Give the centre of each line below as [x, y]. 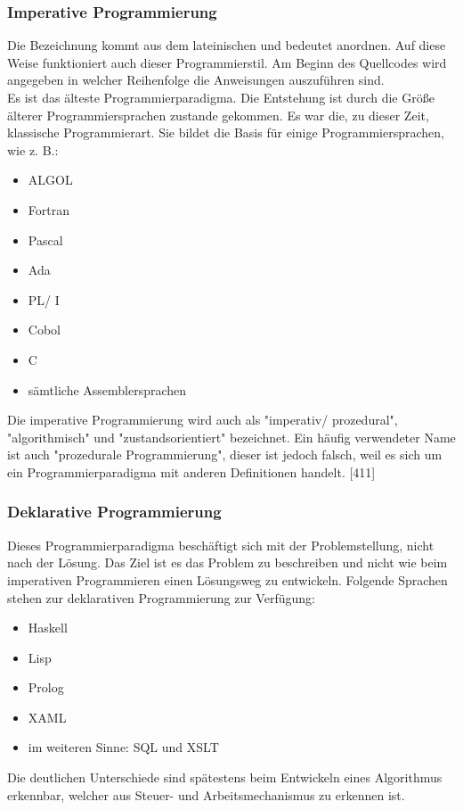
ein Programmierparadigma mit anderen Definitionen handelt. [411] [191, 471]
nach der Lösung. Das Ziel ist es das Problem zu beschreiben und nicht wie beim [227, 562]
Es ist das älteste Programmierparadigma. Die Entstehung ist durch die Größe [221, 97]
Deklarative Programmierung [114, 512]
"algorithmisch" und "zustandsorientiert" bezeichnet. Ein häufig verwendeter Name [231, 437]
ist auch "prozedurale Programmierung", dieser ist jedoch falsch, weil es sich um [225, 455]
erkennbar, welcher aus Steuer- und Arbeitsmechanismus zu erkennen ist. [206, 794]
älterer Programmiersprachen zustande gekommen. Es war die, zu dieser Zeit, [218, 115]
